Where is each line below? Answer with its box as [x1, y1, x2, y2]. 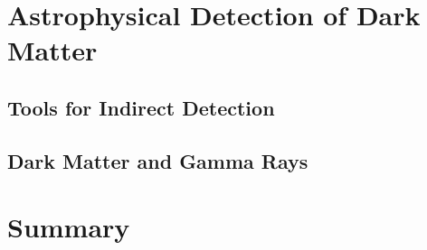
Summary [7, 208, 130, 245]
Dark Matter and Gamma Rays [7, 146, 308, 174]
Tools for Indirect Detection [7, 93, 275, 121]
